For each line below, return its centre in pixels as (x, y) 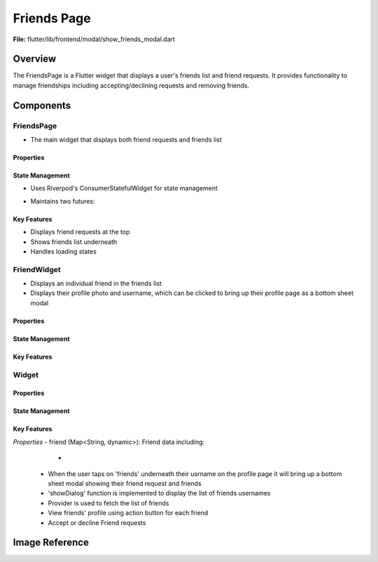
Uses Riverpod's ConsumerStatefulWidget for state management (124, 188)
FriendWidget (37, 269)
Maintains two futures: (63, 201)
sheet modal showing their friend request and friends (125, 483)
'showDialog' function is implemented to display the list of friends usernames (159, 493)
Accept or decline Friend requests (97, 523)
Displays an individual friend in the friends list (96, 284)
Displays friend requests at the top (80, 232)
